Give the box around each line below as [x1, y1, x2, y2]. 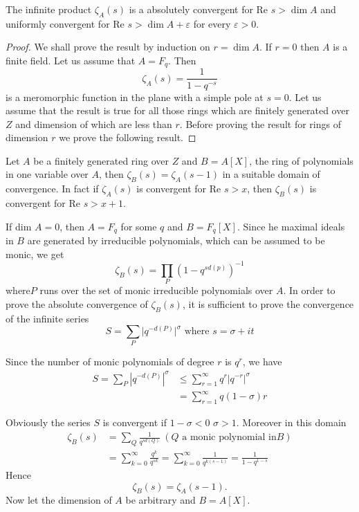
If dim [6, 219, 32, 233]
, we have [242, 354, 282, 369]
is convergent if [102, 414, 167, 429]
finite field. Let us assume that [6, 53, 136, 67]
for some [120, 219, 157, 233]
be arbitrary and [125, 493, 196, 507]
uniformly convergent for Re [6, 16, 125, 30]
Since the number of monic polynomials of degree [6, 354, 214, 369]
